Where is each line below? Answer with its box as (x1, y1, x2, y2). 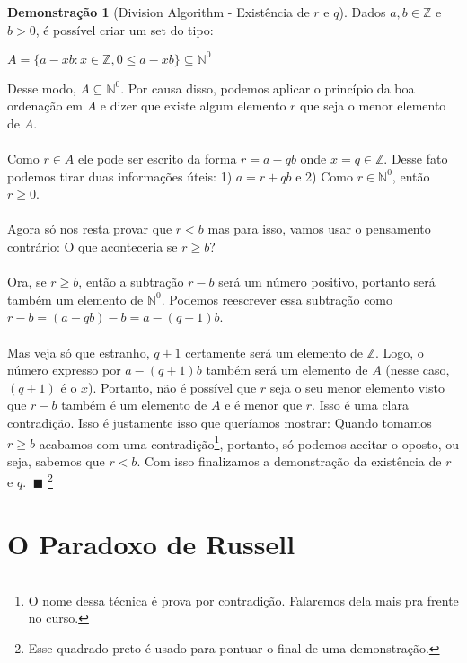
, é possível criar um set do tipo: (35, 20, 214, 39)
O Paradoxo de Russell (7, 525, 295, 561)
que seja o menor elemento (300, 96, 446, 115)
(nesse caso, (385, 360, 450, 379)
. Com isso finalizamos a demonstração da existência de (137, 451, 442, 470)
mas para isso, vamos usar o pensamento (207, 219, 431, 238)
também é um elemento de (61, 395, 207, 414)
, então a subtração (78, 272, 184, 291)
